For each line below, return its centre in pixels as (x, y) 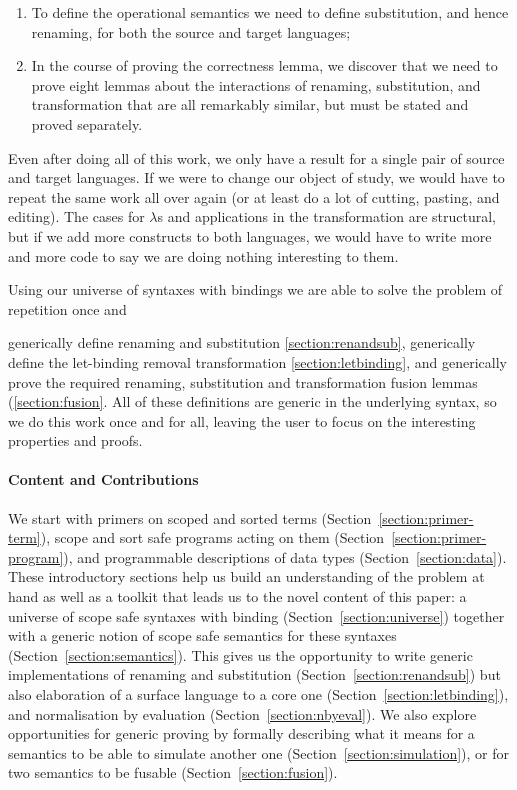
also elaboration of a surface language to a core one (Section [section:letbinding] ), (258, 694)
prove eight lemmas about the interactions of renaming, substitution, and (256, 84)
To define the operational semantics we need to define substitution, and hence (270, 12)
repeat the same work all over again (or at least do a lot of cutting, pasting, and (254, 196)
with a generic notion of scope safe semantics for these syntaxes (202, 635)
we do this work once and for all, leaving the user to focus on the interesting (242, 420)
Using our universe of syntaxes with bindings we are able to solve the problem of (255, 289)
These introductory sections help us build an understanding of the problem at (246, 576)
